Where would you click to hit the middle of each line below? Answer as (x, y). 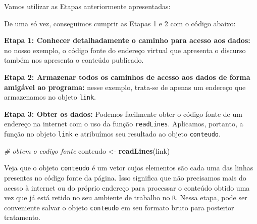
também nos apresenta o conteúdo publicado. (74, 60)
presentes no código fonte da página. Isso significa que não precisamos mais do (125, 177)
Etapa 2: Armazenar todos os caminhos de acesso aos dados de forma (127, 77)
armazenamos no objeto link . (50, 97)
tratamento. (22, 217)
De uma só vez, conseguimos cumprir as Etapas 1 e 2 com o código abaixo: (120, 23)
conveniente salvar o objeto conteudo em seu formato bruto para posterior (119, 207)
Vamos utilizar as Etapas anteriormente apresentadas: (87, 6)
